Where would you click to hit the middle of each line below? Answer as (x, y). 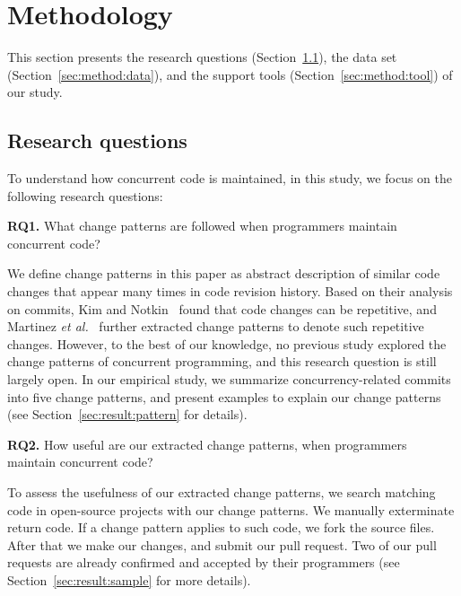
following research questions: (85, 195)
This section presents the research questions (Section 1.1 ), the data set (202, 57)
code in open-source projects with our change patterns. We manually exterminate (231, 509)
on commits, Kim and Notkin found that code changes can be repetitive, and (222, 308)
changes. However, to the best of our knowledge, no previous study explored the (227, 343)
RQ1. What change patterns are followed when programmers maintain (202, 226)
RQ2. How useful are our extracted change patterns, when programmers (207, 444)
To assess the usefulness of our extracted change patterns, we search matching (222, 492)
